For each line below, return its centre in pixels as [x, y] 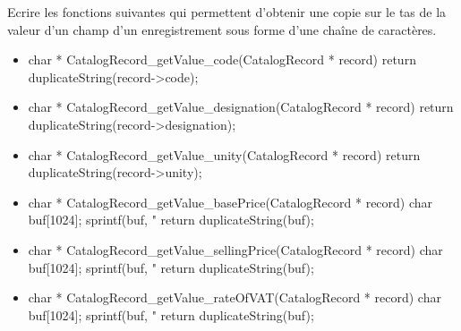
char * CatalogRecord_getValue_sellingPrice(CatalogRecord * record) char [235, 249]
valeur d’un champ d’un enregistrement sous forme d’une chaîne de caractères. [222, 29]
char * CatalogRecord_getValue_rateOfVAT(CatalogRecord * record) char [235, 297]
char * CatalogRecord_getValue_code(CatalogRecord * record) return [222, 59]
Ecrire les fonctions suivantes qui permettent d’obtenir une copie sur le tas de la [227, 12]
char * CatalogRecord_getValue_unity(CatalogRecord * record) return [224, 154]
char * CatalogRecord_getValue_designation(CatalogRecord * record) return [241, 107]
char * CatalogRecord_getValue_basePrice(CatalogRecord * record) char [230, 202]
